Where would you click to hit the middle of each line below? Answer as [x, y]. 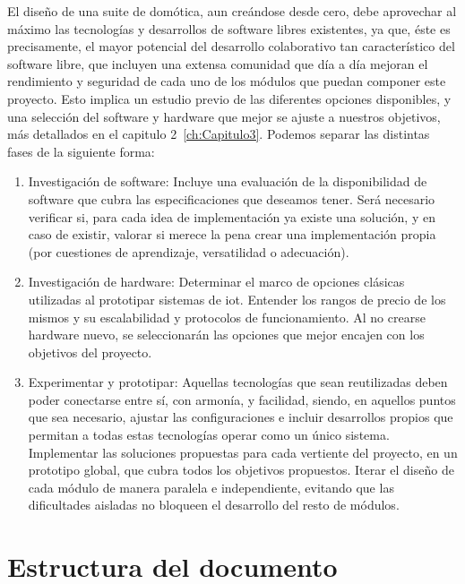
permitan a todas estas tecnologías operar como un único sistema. [209, 435]
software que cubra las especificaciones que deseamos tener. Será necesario [232, 198]
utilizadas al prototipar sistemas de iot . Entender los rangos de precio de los [237, 299]
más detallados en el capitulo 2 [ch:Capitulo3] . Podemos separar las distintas [219, 134]
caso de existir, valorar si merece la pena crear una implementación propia [232, 234]
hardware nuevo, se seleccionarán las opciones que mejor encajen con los [226, 335]
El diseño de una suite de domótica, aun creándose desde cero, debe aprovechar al [232, 11]
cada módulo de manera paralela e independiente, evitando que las [211, 487]
